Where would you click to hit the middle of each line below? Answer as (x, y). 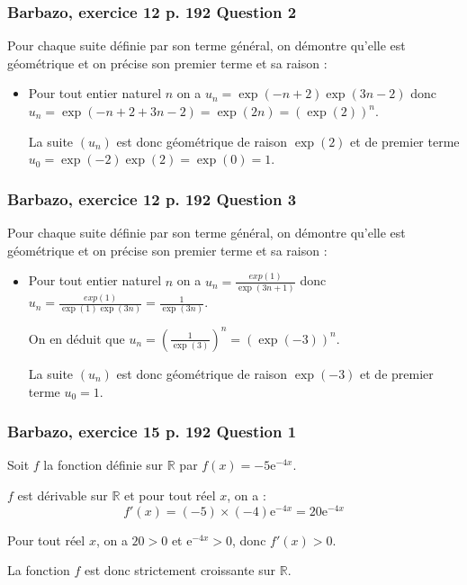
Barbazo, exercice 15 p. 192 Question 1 (152, 432)
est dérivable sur (63, 495)
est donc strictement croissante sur (180, 570)
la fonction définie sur (103, 465)
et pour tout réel (170, 495)
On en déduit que (76, 338)
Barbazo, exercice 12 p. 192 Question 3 (152, 198)
